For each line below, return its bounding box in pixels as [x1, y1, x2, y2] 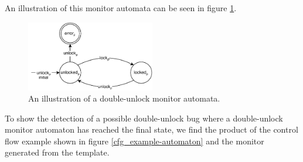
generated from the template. [5, 146, 110, 158]
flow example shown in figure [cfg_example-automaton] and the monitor [5, 134, 264, 147]
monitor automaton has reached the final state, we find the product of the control [5, 123, 298, 136]
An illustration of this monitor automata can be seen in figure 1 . [5, 2, 237, 14]
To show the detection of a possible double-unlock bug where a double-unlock [5, 112, 283, 124]
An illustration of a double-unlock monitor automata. [28, 92, 220, 104]
